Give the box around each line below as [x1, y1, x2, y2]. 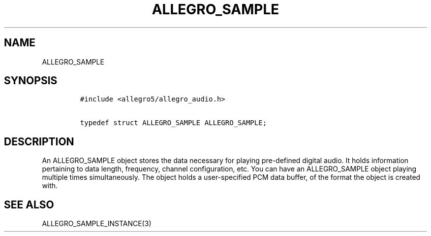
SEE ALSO [4, 198, 54, 211]
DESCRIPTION [4, 135, 74, 148]
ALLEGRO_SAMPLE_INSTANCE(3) [42, 219, 152, 228]
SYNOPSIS [4, 74, 58, 87]
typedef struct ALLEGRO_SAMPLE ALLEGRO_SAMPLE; [80, 119, 267, 127]
